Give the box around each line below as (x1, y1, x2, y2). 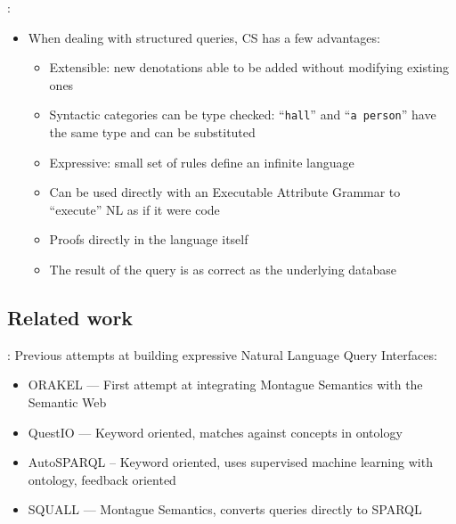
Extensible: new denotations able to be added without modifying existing (49, 58, 450, 77)
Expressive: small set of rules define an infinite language (49, 152, 354, 171)
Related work (7, 303, 134, 331)
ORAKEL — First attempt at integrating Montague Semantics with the (28, 375, 423, 394)
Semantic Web (28, 392, 107, 411)
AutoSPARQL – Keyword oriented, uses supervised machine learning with (28, 453, 433, 471)
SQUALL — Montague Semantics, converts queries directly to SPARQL (28, 500, 422, 519)
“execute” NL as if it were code (49, 200, 220, 218)
